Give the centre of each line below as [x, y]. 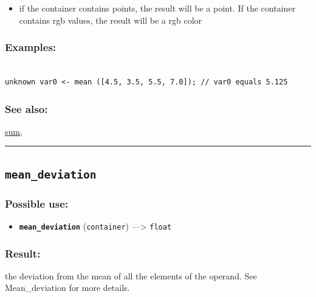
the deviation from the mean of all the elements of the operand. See [131, 275]
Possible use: [37, 203]
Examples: [31, 47]
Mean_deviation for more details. [67, 288]
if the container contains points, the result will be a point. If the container [157, 8]
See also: [26, 108]
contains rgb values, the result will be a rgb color [111, 20]
